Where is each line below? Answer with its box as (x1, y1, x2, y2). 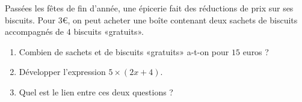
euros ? (242, 45, 269, 58)
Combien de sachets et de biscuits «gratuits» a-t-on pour (19, 45, 229, 58)
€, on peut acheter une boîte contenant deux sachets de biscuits (62, 13, 298, 26)
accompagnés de (5, 25, 64, 38)
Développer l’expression (19, 65, 106, 78)
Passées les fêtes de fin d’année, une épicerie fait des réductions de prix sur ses (5, 2, 294, 14)
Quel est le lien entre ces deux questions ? (19, 85, 173, 98)
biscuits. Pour (5, 13, 56, 26)
